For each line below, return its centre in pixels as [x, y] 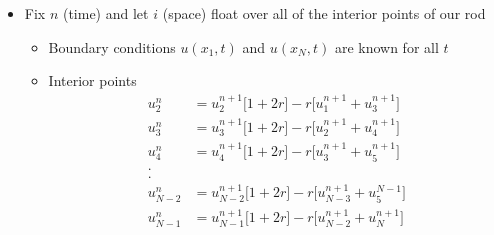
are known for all [386, 46]
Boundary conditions [112, 46]
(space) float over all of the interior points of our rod [324, 13]
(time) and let [105, 13]
